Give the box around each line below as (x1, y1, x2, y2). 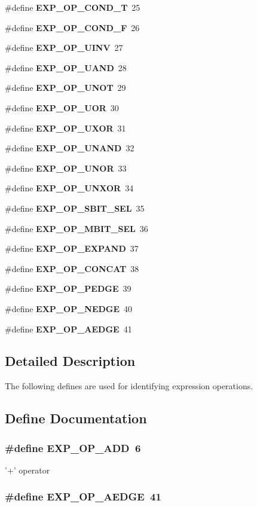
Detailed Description (5, 352, 136, 370)
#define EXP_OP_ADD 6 (5, 440, 141, 455)
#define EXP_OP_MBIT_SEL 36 (5, 222, 148, 234)
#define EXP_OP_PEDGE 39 (5, 282, 131, 295)
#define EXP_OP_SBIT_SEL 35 (5, 201, 145, 214)
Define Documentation (5, 409, 147, 427)
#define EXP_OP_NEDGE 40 (5, 302, 133, 314)
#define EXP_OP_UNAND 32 (5, 142, 134, 154)
